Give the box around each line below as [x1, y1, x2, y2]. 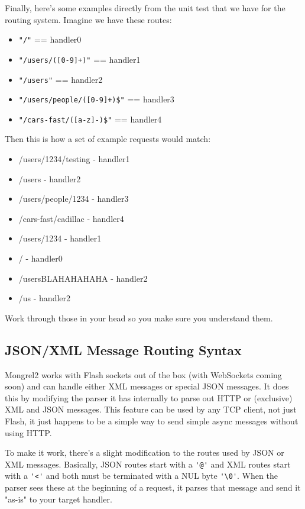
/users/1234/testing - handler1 [18, 153, 130, 165]
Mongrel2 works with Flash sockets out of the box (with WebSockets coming [5, 368, 282, 381]
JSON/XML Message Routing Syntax [5, 340, 242, 359]
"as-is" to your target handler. [5, 492, 112, 505]
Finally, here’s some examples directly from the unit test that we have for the [5, 2, 285, 14]
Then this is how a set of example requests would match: [5, 133, 211, 145]
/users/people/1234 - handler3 [18, 192, 129, 205]
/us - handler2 [18, 292, 71, 304]
